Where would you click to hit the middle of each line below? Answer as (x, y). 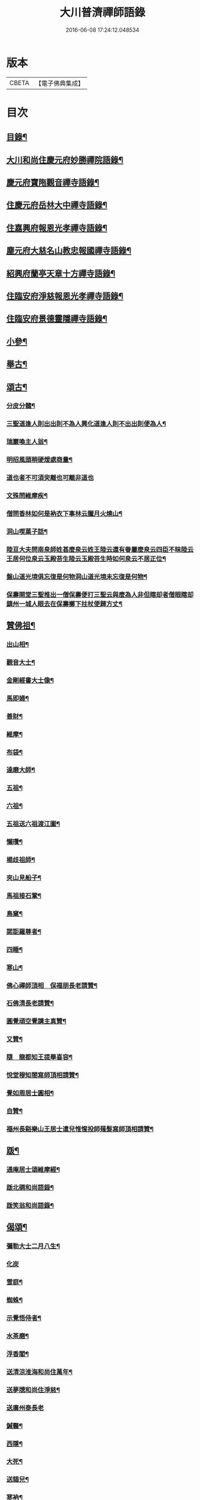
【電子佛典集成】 (59, 83)
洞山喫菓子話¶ (27, 531)
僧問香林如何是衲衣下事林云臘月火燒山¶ (65, 513)
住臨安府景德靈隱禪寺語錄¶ (57, 319)
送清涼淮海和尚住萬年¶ (40, 1371)
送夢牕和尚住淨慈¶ (33, 1390)
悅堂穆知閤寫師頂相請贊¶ (43, 1075)
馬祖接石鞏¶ (24, 895)
